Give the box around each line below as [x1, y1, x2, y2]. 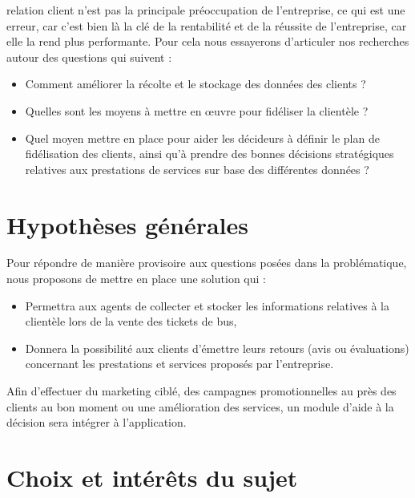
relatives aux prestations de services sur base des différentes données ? [25, 160, 369, 177]
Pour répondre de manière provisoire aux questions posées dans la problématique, [6, 254, 407, 271]
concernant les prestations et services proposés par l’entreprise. [25, 355, 334, 372]
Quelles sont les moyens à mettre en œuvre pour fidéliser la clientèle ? [25, 102, 369, 119]
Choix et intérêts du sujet [6, 461, 298, 493]
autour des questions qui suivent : [6, 48, 172, 65]
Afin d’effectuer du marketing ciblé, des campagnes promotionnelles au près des [6, 383, 397, 399]
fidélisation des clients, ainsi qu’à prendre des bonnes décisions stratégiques [25, 145, 394, 162]
